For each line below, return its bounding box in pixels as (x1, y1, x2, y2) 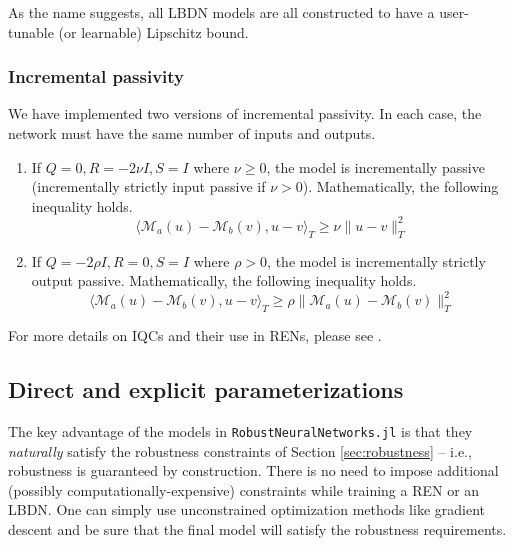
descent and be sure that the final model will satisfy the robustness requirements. (8, 518, 507, 539)
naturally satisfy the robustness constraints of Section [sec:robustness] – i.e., (8, 440, 472, 461)
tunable (8, 21, 54, 42)
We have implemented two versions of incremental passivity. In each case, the (8, 103, 482, 124)
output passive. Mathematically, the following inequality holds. (31, 270, 417, 291)
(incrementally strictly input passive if (31, 176, 266, 197)
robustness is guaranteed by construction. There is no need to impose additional (8, 460, 499, 481)
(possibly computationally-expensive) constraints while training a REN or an (8, 479, 480, 500)
